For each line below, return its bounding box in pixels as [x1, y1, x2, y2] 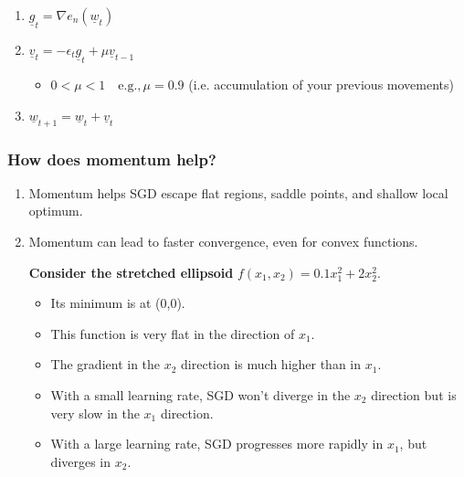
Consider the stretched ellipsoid [28, 262, 234, 281]
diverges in [50, 451, 111, 471]
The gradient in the [50, 355, 161, 374]
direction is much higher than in [181, 355, 362, 374]
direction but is [371, 386, 457, 405]
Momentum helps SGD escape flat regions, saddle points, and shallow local [28, 183, 448, 202]
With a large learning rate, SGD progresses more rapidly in [50, 434, 384, 453]
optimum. [28, 201, 83, 220]
